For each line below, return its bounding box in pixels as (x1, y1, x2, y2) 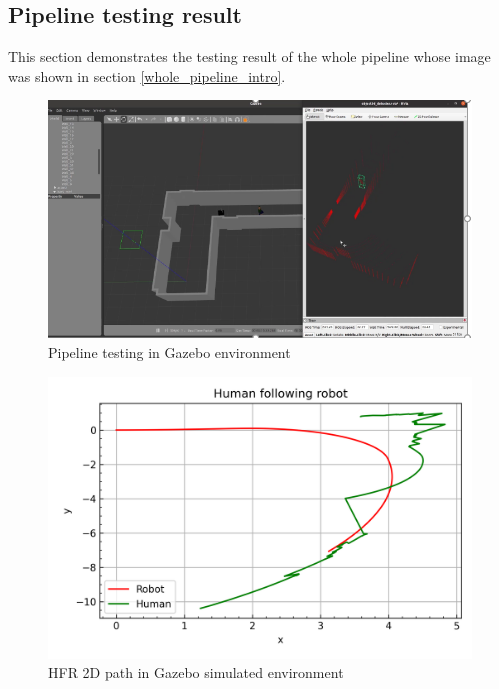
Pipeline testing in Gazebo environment (48, 341, 291, 362)
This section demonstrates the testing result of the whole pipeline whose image (8, 46, 491, 67)
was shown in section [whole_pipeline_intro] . (8, 65, 286, 86)
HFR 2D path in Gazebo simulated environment (48, 662, 344, 683)
